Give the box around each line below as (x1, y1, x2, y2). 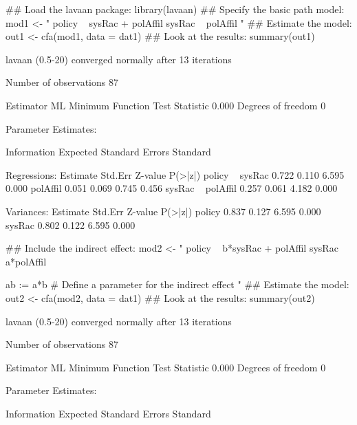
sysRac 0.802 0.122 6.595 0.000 (6, 217, 136, 232)
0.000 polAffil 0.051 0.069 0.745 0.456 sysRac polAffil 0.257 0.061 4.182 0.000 (6, 181, 338, 195)
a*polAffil (6, 254, 47, 268)
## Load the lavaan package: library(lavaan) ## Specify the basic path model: (6, 2, 345, 16)
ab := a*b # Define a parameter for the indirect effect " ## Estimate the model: (6, 277, 349, 292)
